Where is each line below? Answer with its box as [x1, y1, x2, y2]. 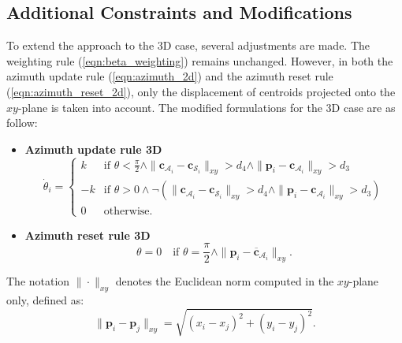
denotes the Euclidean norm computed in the [115, 273, 334, 289]
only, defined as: [6, 292, 84, 308]
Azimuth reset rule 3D [24, 226, 151, 243]
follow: [6, 114, 38, 131]
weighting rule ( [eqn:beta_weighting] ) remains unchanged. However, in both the [6, 52, 393, 69]
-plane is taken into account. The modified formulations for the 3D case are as [17, 99, 396, 115]
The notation [6, 273, 70, 289]
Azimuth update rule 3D [24, 140, 162, 157]
